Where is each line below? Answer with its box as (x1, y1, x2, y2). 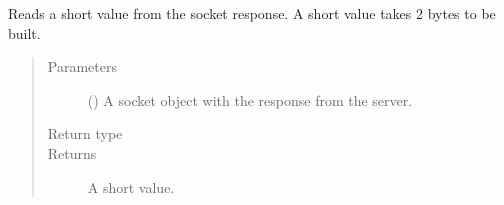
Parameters (47, 56, 117, 77)
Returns (47, 142, 97, 163)
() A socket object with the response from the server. (87, 89, 413, 110)
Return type (47, 123, 123, 144)
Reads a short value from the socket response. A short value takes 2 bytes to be (8, 3, 496, 23)
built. (8, 22, 41, 43)
